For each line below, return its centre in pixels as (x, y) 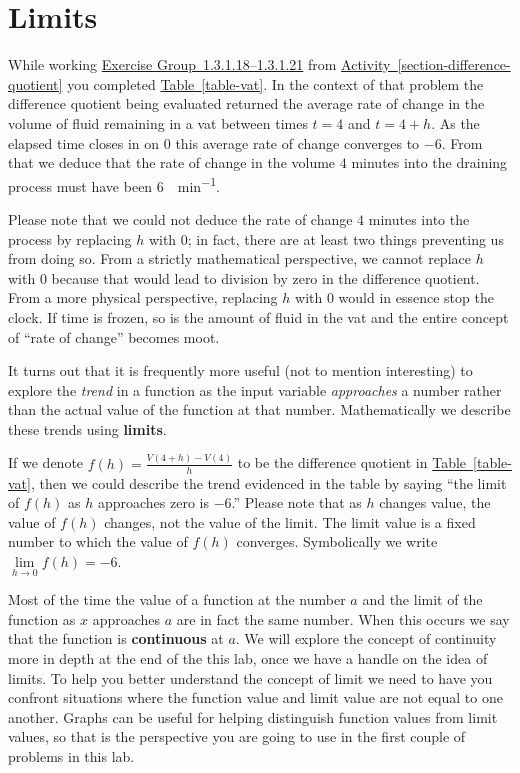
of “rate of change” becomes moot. (114, 336)
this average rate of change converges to (297, 142)
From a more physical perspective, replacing (143, 297)
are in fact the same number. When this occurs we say (343, 618)
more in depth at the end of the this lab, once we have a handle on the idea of (248, 657)
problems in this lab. (71, 755)
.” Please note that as (296, 502)
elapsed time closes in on (84, 142)
